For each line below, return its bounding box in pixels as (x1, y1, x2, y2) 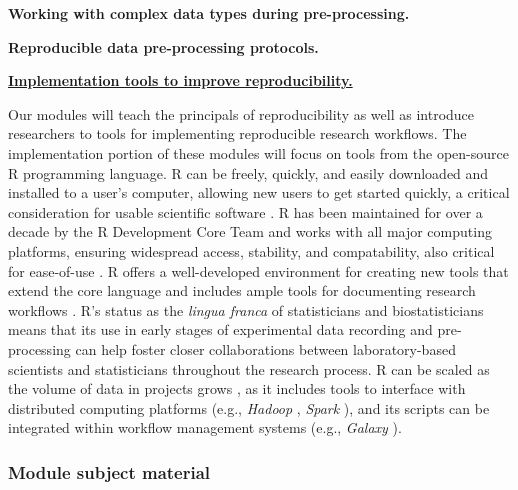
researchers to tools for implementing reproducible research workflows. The (8, 123, 467, 144)
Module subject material (8, 459, 211, 484)
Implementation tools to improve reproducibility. (8, 70, 353, 91)
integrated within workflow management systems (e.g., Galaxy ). (8, 417, 402, 438)
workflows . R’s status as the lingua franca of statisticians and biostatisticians (8, 299, 484, 320)
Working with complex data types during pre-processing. (8, 3, 410, 23)
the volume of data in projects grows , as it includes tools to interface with (8, 378, 466, 399)
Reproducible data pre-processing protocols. (8, 36, 319, 57)
